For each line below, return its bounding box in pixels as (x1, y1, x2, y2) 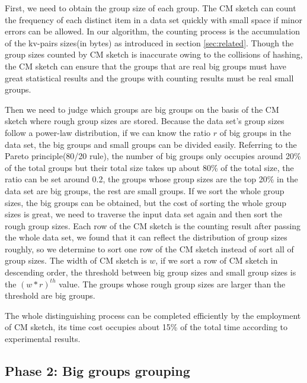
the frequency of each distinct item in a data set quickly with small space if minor (5, 13, 303, 26)
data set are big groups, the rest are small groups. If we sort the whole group (5, 184, 284, 197)
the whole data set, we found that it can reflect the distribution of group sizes (5, 231, 287, 243)
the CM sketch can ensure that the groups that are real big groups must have (5, 59, 286, 72)
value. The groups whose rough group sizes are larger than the (59, 277, 286, 290)
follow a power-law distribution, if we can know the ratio (5, 126, 211, 138)
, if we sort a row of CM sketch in (155, 254, 278, 267)
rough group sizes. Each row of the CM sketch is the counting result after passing (5, 219, 301, 232)
